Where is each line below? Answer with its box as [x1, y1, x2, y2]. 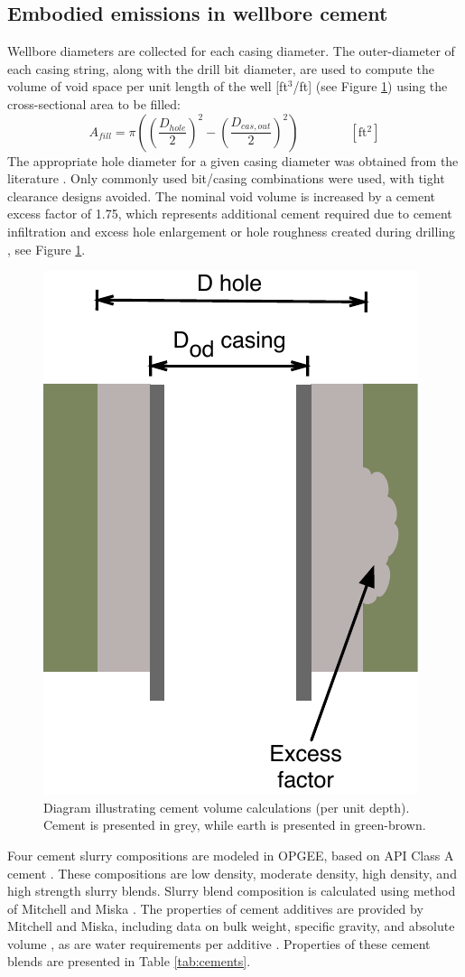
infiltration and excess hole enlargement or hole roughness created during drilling [7, 221, 456, 240]
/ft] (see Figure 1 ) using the [293, 77, 448, 96]
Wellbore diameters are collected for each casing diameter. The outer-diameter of [7, 42, 455, 60]
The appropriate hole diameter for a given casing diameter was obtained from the [7, 151, 459, 170]
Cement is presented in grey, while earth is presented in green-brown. [43, 815, 426, 834]
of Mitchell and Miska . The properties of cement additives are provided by [7, 898, 423, 917]
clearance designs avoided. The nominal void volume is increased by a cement [7, 186, 435, 205]
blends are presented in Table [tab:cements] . [7, 952, 251, 971]
